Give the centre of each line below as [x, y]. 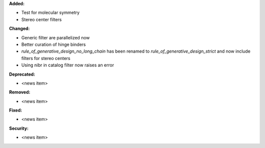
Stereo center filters [41, 19]
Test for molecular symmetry [51, 13]
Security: [19, 128]
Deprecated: [22, 74]
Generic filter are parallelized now [56, 37]
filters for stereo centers [46, 58]
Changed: [19, 29]
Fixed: [15, 110]
